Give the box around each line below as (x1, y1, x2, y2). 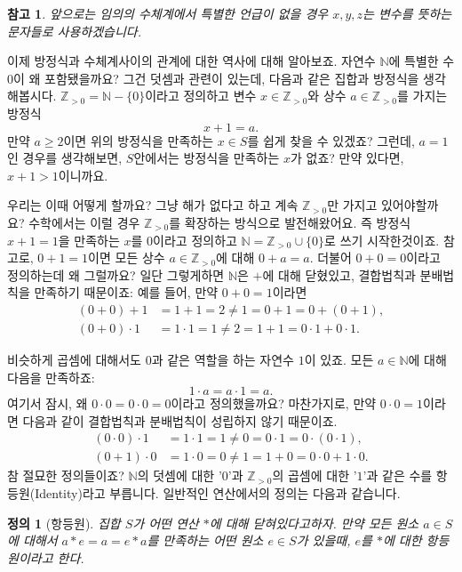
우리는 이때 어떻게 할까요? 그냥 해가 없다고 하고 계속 (7, 196, 299, 214)
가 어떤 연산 (132, 513, 199, 532)
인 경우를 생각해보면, (7, 149, 123, 167)
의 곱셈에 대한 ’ (272, 466, 357, 485)
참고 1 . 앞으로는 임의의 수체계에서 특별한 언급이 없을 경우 (7, 4, 329, 22)
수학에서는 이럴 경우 (28, 213, 140, 231)
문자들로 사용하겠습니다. (7, 21, 141, 40)
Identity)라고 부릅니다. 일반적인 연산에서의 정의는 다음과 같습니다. (35, 484, 401, 502)
